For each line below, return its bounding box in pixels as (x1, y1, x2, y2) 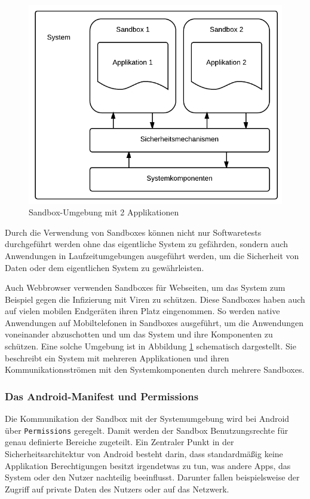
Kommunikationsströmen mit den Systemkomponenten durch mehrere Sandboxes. (5, 363, 305, 376)
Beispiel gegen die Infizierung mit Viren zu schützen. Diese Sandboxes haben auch (5, 293, 305, 305)
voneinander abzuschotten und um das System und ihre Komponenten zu (5, 328, 273, 340)
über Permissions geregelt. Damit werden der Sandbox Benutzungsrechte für (5, 424, 288, 436)
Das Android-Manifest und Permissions (5, 388, 199, 403)
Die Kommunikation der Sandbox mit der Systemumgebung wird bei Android (5, 412, 290, 425)
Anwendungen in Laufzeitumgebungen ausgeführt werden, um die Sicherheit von (5, 249, 299, 261)
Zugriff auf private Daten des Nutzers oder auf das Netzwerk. (5, 482, 229, 495)
